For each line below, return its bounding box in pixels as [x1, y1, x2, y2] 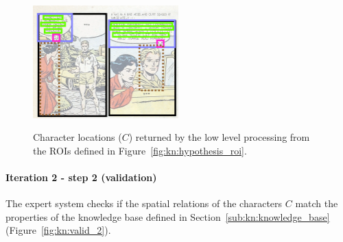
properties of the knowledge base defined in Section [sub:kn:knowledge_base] [5, 209, 330, 224]
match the [295, 196, 338, 211]
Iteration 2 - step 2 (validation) [5, 170, 157, 184]
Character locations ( [33, 130, 122, 144]
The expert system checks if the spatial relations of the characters [5, 196, 283, 211]
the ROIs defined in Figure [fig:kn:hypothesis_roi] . [33, 143, 247, 157]
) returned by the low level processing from [128, 130, 310, 144]
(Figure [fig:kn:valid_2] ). [5, 223, 111, 237]
